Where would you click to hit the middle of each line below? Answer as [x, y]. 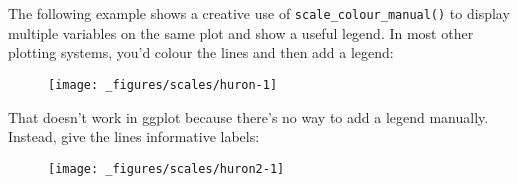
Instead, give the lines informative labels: [134, 136]
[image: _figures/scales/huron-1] [163, 84]
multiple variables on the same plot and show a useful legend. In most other [241, 32]
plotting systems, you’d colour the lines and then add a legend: [201, 52]
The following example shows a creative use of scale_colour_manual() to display [259, 13]
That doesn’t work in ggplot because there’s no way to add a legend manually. [248, 116]
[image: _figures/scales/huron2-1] [166, 168]
